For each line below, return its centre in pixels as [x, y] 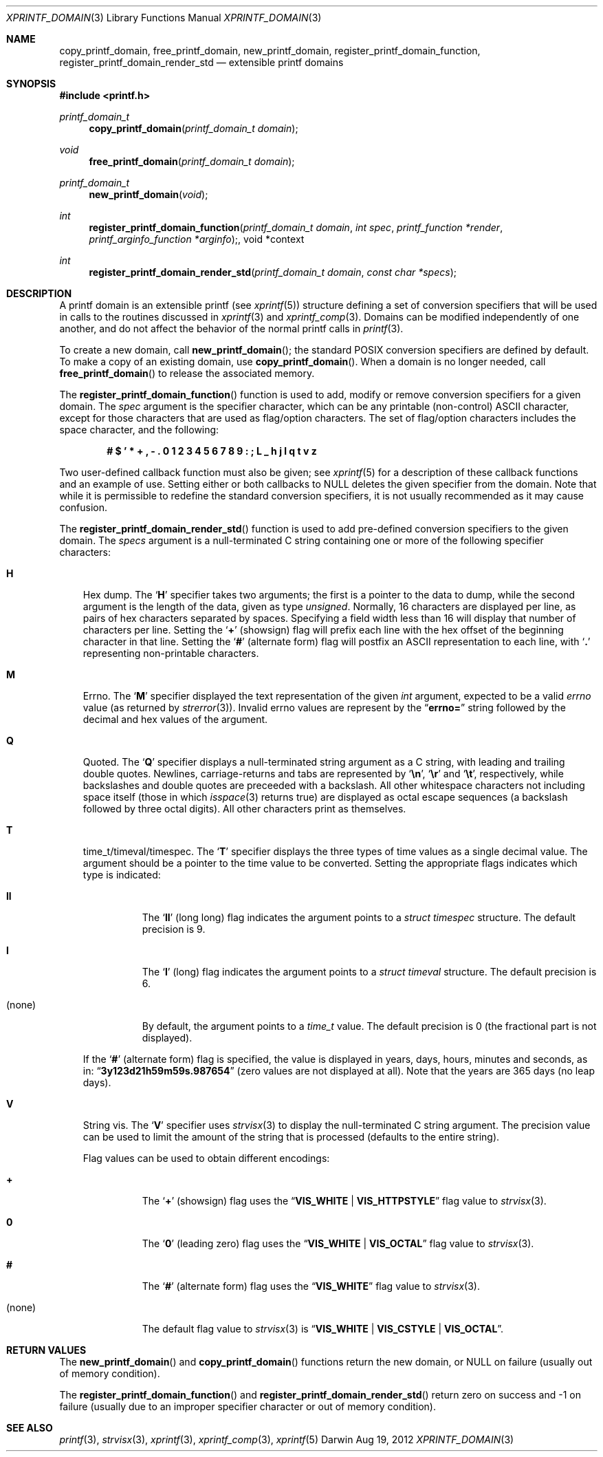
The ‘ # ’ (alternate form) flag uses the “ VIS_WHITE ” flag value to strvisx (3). [311, 1286]
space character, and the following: [139, 430]
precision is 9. [174, 929]
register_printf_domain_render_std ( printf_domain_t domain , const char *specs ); [273, 272]
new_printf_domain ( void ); [149, 194]
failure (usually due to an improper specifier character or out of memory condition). [248, 1406]
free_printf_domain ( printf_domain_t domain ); [192, 161]
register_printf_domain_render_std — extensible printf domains [201, 62]
